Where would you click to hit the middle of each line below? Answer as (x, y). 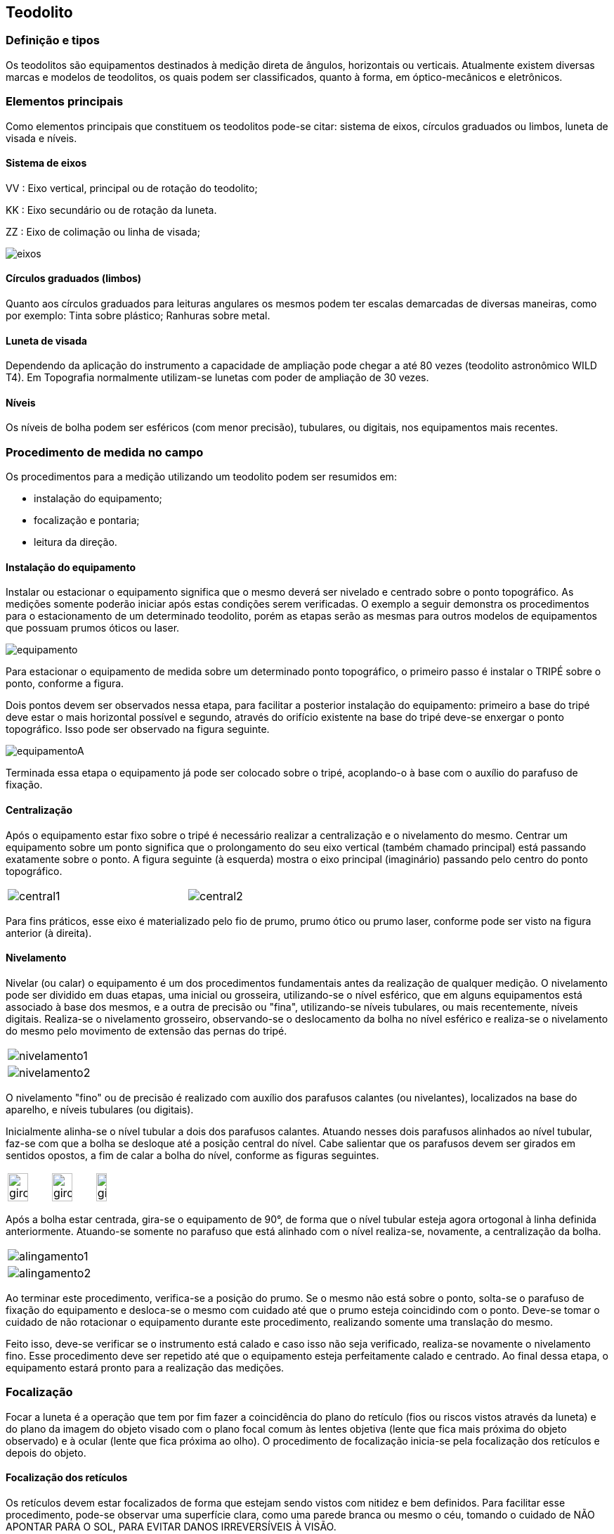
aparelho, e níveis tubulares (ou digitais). (100, 1109)
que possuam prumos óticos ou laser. (93, 628)
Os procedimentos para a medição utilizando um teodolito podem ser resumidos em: (201, 477)
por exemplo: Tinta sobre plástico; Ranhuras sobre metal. (138, 315)
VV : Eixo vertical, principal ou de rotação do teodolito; (132, 188)
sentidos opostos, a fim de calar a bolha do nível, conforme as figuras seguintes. (192, 1155)
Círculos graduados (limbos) (74, 279)
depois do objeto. (46, 1452)
